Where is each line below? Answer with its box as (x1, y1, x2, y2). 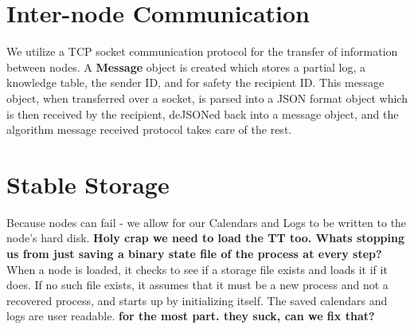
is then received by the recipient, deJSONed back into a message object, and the (6, 105, 399, 122)
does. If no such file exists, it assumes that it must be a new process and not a (6, 276, 389, 293)
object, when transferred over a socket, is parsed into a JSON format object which (6, 89, 408, 106)
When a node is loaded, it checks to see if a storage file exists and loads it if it (6, 260, 388, 277)
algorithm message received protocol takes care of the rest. (6, 121, 292, 138)
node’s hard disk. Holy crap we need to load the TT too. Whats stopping (6, 229, 405, 246)
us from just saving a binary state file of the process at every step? (6, 245, 382, 261)
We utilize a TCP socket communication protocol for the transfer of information (6, 43, 398, 60)
